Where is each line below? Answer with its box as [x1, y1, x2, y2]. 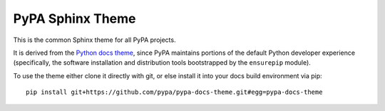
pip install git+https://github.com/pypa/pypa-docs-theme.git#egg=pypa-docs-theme [26, 88, 323, 96]
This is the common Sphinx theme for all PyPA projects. [13, 36, 176, 44]
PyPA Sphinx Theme [13, 11, 136, 26]
